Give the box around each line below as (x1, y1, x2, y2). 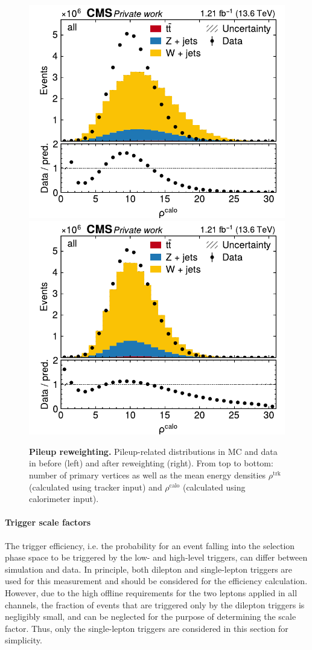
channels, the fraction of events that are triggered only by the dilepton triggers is (5, 598, 305, 611)
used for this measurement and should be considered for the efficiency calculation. (5, 574, 308, 587)
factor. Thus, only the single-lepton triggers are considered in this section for (5, 622, 288, 634)
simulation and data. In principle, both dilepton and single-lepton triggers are (5, 562, 293, 575)
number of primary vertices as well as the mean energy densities (29, 469, 266, 481)
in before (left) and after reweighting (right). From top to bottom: (29, 457, 273, 469)
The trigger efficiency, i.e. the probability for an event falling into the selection (5, 539, 295, 552)
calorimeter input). (29, 492, 99, 505)
